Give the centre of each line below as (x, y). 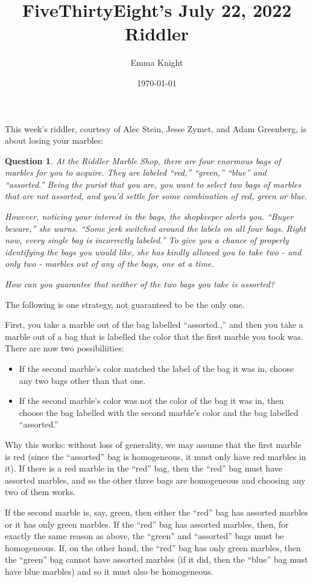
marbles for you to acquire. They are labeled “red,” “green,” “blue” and (136, 172)
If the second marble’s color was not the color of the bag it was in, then (151, 401)
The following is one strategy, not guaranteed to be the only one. (125, 304)
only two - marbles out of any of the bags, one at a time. (109, 264)
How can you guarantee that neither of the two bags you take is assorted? (140, 284)
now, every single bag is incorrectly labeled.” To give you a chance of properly (147, 240)
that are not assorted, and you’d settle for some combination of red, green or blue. (156, 196)
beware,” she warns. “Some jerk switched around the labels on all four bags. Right (155, 228)
